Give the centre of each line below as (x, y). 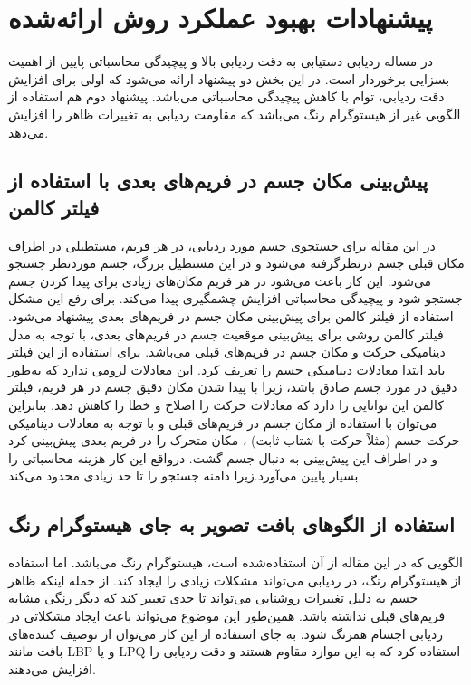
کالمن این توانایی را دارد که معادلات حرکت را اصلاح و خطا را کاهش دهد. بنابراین (226, 405)
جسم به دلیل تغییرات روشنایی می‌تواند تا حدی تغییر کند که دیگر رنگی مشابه (213, 598)
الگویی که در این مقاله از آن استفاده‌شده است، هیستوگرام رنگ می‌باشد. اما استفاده (235, 562)
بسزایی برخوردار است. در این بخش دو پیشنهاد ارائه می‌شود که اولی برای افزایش (229, 78)
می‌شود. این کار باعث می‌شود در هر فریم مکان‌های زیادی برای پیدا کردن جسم (220, 280)
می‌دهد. (29, 132)
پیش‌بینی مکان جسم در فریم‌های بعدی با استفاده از (218, 181)
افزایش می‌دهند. (52, 668)
